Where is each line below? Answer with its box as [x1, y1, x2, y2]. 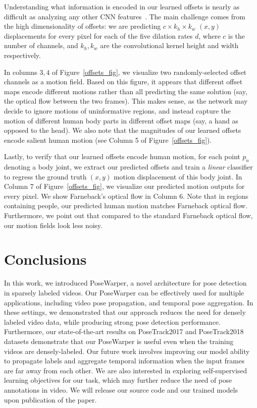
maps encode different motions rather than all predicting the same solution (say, [4, 86, 248, 96]
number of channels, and [4, 40, 78, 51]
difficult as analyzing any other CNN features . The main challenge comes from [4, 11, 246, 21]
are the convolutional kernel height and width [100, 40, 239, 51]
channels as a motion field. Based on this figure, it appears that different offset [4, 76, 243, 87]
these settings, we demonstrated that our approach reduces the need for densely [4, 307, 246, 317]
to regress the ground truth [4, 171, 87, 181]
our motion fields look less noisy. [4, 220, 103, 230]
